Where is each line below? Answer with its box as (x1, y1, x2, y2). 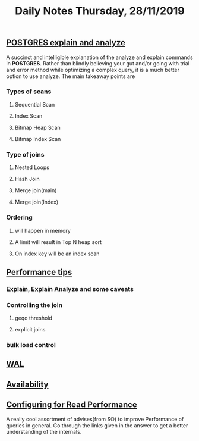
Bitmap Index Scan (14, 135, 61, 142)
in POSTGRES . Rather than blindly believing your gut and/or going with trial (6, 60, 190, 67)
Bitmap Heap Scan (14, 124, 61, 131)
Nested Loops (14, 164, 49, 171)
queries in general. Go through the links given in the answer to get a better (6, 421, 188, 429)
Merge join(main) (14, 187, 57, 194)
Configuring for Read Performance (6, 400, 138, 410)
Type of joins (6, 150, 45, 158)
